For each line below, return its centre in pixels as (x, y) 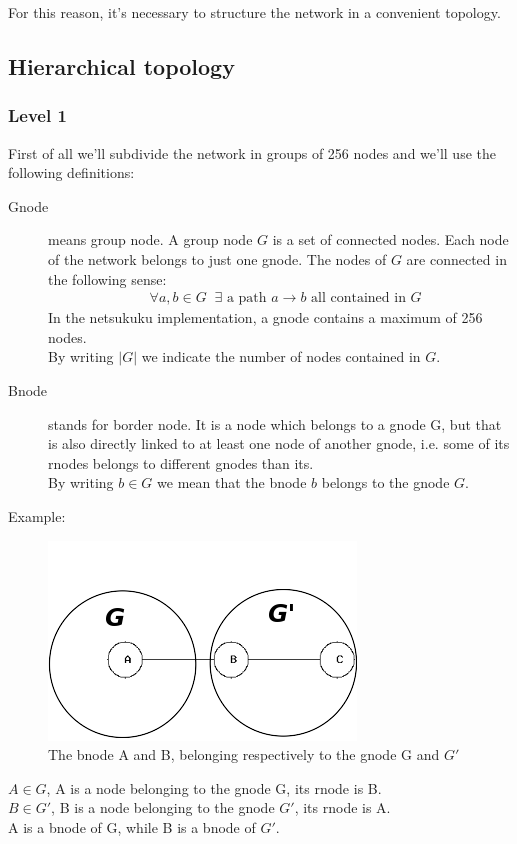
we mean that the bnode (232, 482)
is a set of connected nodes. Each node (390, 239)
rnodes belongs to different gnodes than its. (181, 462)
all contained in (358, 298)
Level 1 (37, 115)
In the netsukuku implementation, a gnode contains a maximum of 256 (265, 317)
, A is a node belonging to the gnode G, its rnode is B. (214, 787)
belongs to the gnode (385, 482)
